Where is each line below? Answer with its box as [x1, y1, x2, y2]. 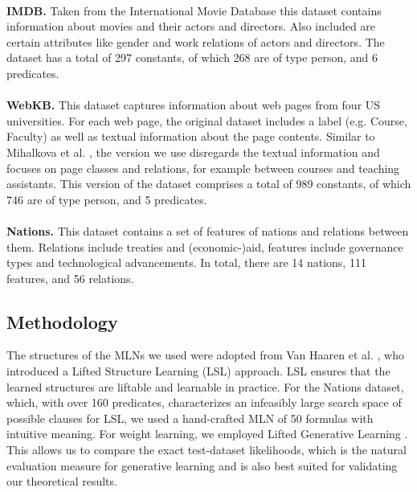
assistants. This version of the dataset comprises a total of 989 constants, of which [6, 175, 411, 192]
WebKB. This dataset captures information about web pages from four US [6, 96, 381, 113]
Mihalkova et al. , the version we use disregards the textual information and [6, 143, 380, 160]
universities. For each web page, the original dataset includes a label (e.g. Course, [6, 112, 407, 129]
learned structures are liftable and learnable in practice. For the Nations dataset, [6, 378, 404, 395]
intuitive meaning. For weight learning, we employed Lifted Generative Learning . [6, 425, 408, 442]
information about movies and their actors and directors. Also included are [6, 18, 376, 35]
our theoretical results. [6, 473, 117, 490]
